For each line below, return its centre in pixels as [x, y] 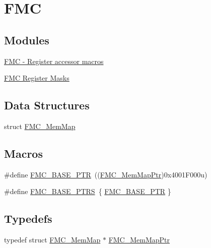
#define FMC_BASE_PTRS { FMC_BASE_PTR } [88, 191]
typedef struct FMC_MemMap [52, 240]
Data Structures [47, 105]
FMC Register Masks [37, 78]
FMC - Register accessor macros [54, 61]
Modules [27, 40]
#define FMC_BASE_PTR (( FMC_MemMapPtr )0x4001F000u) [106, 174]
